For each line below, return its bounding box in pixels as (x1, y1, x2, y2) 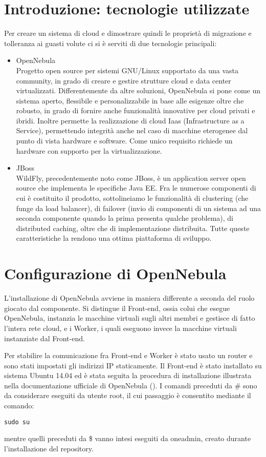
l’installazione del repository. (4, 443, 94, 453)
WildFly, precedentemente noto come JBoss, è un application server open (16, 172, 246, 183)
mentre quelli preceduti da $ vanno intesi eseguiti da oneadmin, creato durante (4, 433, 251, 444)
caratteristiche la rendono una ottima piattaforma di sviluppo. (16, 233, 212, 243)
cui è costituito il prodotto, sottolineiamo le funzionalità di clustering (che (16, 193, 249, 203)
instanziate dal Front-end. (4, 333, 85, 343)
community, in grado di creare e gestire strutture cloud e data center (16, 75, 231, 86)
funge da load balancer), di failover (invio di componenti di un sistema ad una (16, 202, 261, 213)
